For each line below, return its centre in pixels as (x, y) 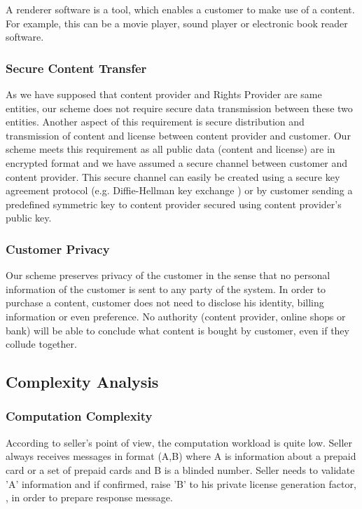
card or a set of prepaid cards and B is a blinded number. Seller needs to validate (180, 469)
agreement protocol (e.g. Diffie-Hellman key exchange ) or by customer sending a (179, 190)
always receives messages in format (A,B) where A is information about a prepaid (181, 456)
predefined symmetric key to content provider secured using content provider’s (174, 204)
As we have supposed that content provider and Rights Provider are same (164, 94)
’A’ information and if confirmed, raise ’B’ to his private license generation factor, (181, 483)
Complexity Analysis (82, 382)
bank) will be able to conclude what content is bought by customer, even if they (177, 330)
